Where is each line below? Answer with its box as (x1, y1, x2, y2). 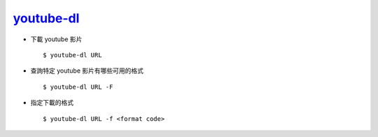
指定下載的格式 (30, 99, 73, 107)
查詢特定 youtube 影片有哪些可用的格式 (30, 66, 143, 75)
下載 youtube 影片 (30, 35, 83, 43)
